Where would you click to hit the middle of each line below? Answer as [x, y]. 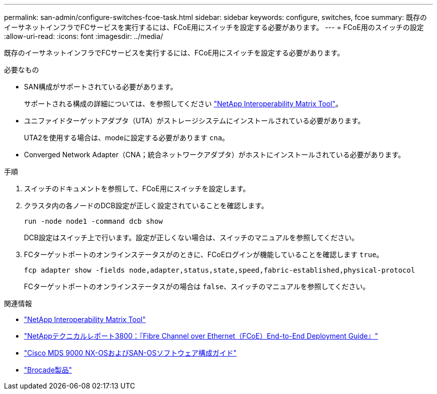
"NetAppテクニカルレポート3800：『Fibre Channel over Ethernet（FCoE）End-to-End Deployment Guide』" [201, 336]
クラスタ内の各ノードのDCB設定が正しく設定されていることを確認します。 [146, 205]
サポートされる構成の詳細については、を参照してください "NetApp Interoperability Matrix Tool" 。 [183, 104]
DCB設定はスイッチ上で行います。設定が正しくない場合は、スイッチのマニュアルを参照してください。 [191, 237]
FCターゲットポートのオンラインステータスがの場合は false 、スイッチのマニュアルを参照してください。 [197, 286]
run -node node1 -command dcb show [94, 221]
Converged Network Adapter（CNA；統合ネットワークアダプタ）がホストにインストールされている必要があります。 [215, 155]
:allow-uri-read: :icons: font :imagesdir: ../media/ [84, 36]
